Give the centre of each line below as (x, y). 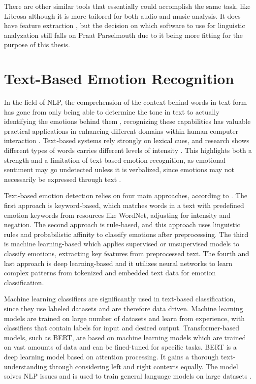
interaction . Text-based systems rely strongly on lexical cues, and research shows (127, 140)
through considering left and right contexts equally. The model (144, 366)
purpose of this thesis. (37, 44)
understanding (26, 366)
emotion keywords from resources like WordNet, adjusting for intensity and (117, 215)
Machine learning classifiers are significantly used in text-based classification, (120, 299)
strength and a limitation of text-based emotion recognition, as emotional (115, 160)
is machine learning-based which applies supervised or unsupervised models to (122, 244)
